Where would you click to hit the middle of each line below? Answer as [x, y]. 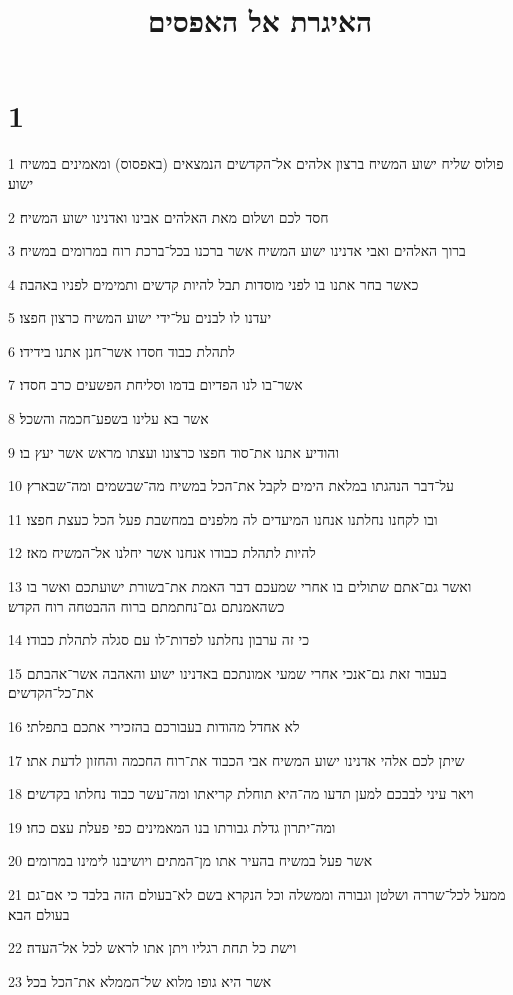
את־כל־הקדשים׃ [51, 692]
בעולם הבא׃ [39, 913]
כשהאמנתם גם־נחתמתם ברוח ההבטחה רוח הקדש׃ [146, 605]
